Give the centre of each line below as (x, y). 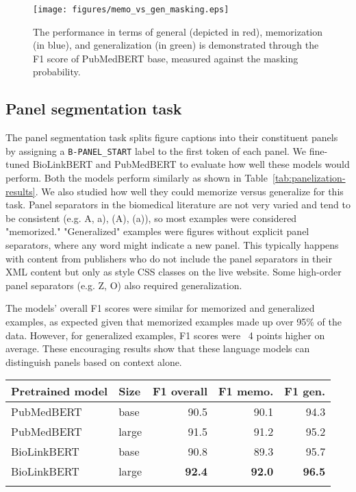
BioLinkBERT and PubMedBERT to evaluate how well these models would (191, 164)
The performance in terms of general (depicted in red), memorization (178, 31)
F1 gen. (305, 391)
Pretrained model (60, 391)
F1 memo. (246, 391)
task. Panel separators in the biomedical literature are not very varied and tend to (178, 205)
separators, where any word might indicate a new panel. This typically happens (172, 245)
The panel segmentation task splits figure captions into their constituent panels (172, 137)
